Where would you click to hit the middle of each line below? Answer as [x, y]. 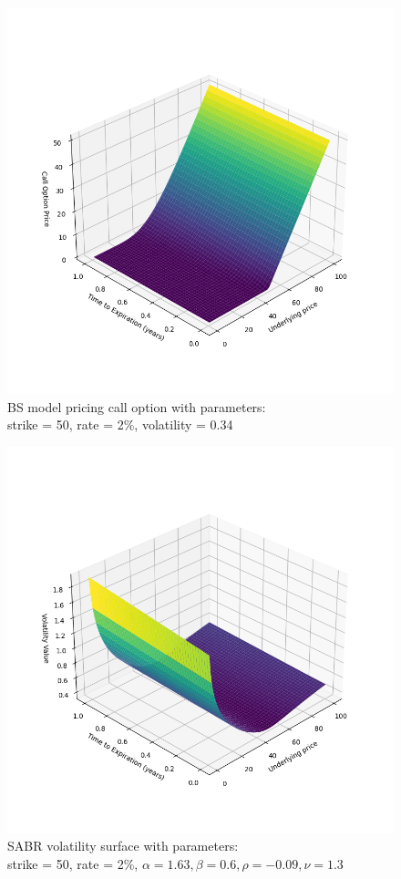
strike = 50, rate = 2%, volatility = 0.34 [120, 424]
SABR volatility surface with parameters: [123, 846]
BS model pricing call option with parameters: [137, 406]
